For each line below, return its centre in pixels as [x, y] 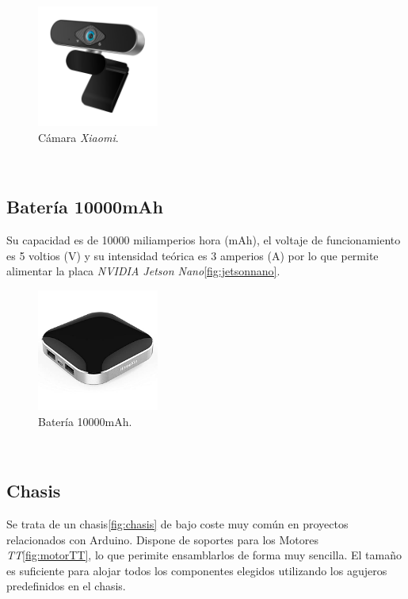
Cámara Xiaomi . [78, 137]
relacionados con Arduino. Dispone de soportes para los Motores [163, 539]
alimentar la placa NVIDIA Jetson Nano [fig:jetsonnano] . [143, 271]
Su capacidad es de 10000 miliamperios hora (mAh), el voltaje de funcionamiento [204, 240]
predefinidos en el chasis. [66, 586]
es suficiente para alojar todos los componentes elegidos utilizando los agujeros [197, 570]
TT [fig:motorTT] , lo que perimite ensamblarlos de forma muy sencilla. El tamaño [204, 555]
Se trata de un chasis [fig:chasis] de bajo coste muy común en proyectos [177, 524]
